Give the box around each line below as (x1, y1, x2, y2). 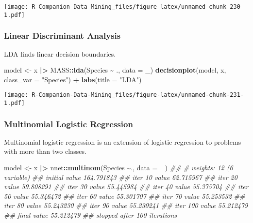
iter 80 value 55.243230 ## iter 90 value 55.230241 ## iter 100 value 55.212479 (4, 200, 248, 210)
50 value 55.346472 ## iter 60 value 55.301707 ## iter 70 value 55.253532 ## (4, 191, 245, 201)
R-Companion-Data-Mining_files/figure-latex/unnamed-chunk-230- (32, 3, 244, 10)
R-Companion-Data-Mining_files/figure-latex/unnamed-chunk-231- (32, 91, 244, 99)
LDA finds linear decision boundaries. (4, 48, 116, 59)
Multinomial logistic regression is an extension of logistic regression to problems (4, 136, 241, 147)
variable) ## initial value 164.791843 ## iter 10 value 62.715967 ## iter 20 (4, 172, 237, 182)
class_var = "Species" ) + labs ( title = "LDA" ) (4, 74, 142, 84)
